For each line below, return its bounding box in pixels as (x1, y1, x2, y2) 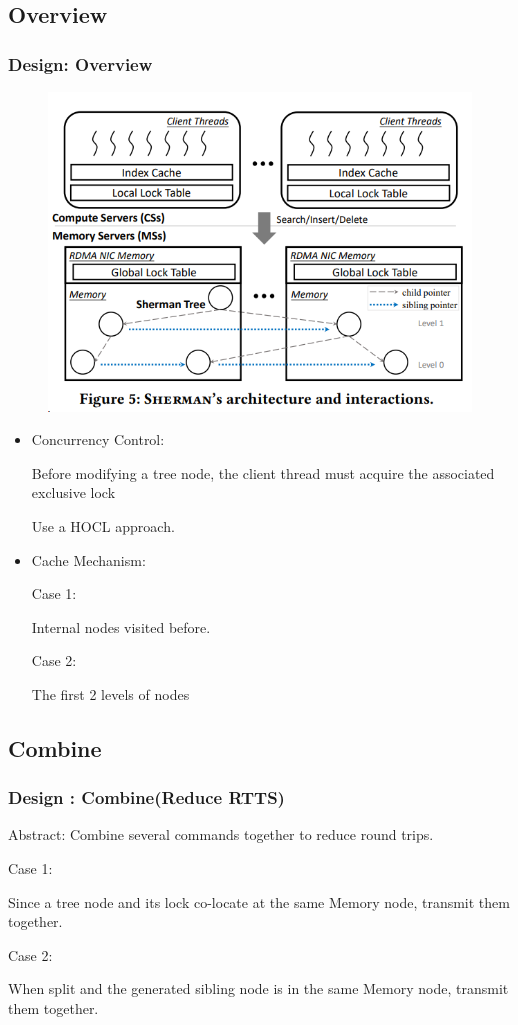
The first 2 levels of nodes (31, 683, 190, 704)
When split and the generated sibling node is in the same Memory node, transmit (8, 978, 509, 999)
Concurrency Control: (31, 429, 165, 450)
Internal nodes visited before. (31, 616, 211, 637)
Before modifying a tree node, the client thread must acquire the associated (31, 462, 495, 483)
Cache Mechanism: (31, 549, 146, 570)
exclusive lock (31, 482, 116, 503)
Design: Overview (8, 51, 153, 76)
